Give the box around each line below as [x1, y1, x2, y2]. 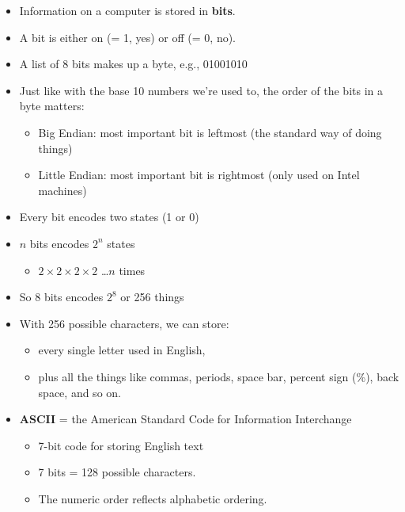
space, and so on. [38, 384, 121, 400]
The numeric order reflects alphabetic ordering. [38, 490, 267, 506]
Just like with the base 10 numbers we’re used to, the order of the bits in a [19, 82, 383, 98]
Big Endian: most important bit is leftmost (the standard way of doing [38, 124, 382, 140]
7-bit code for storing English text [38, 437, 204, 453]
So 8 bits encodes [19, 288, 104, 305]
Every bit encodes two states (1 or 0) [19, 208, 199, 225]
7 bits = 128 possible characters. [38, 464, 196, 480]
